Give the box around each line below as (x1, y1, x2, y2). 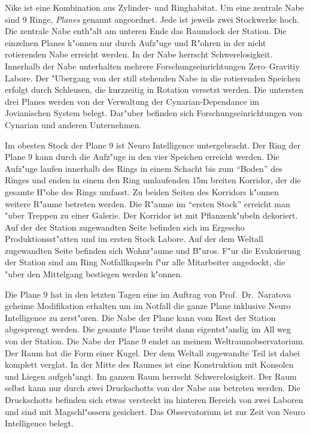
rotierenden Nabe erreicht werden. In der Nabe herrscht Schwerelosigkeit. (5, 48, 273, 60)
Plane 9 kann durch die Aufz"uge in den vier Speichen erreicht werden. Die (5, 150, 279, 163)
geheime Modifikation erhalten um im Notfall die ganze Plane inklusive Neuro (5, 299, 291, 312)
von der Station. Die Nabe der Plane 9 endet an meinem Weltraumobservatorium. (5, 335, 305, 347)
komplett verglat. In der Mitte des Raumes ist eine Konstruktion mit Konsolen (5, 358, 294, 371)
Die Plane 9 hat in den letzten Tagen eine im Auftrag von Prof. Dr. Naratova (5, 287, 291, 300)
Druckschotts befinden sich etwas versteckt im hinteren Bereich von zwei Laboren (5, 393, 303, 405)
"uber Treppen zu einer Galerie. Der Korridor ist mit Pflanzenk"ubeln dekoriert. (5, 209, 298, 222)
